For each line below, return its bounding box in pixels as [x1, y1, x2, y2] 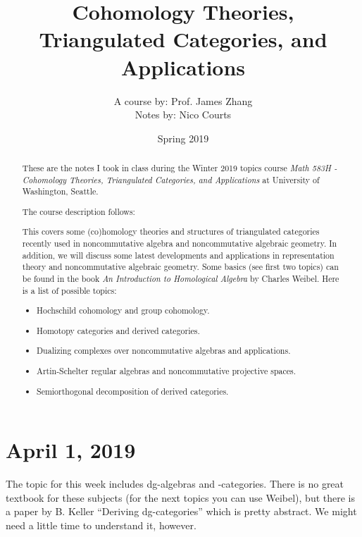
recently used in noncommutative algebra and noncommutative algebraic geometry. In [22, 237, 337, 249]
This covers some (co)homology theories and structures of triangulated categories [22, 226, 320, 237]
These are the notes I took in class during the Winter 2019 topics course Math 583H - [22, 162, 337, 174]
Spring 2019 [157, 130, 209, 145]
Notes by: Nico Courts [135, 107, 232, 122]
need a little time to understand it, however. [6, 517, 196, 532]
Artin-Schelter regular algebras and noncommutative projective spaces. [37, 364, 297, 376]
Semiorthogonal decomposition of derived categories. [37, 385, 229, 397]
